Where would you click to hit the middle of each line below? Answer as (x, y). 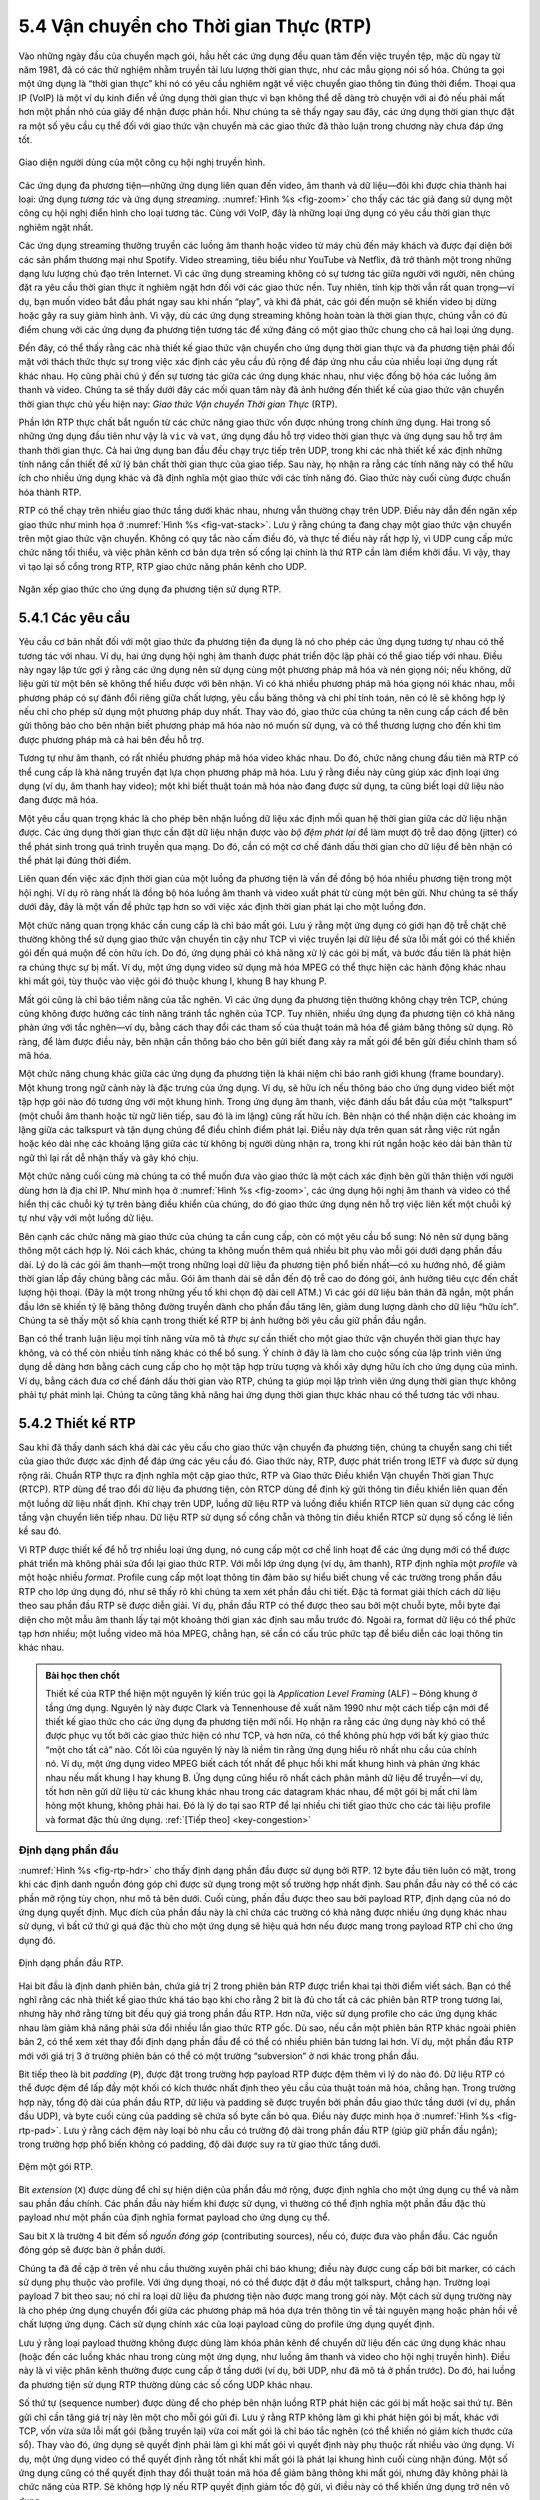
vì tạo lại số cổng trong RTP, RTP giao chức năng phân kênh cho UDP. (162, 566)
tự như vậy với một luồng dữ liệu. (86, 1218)
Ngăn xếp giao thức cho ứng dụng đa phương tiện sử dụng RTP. (150, 589)
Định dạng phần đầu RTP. (71, 1963)
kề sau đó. (40, 1531)
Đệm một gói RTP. (56, 2167)
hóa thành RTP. (50, 492)
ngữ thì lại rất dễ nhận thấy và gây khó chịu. (108, 1157)
